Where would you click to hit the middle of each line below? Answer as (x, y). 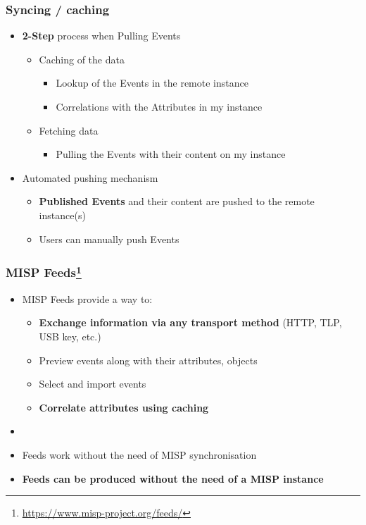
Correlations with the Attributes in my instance (159, 106)
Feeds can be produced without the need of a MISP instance (173, 478)
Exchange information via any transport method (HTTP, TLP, (190, 322)
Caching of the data (82, 59)
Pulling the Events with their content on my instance (171, 154)
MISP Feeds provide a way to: (87, 298)
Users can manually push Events (109, 239)
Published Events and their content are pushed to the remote (177, 201)
